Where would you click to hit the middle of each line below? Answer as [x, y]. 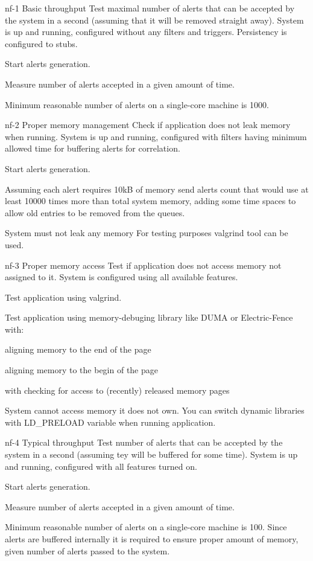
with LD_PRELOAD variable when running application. [110, 422]
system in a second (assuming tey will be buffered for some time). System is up [151, 454]
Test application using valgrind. [63, 297]
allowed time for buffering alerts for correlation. [93, 148]
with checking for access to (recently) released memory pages [117, 390]
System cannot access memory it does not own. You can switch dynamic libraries [155, 410]
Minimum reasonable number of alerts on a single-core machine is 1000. [137, 104]
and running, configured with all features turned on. [101, 466]
